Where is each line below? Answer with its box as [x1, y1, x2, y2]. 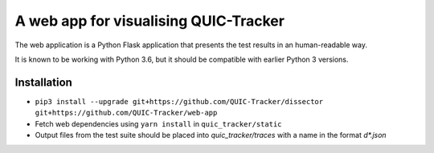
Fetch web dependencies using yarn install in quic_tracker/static [35, 119, 282, 128]
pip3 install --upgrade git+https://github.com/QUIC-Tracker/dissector [35, 97, 324, 106]
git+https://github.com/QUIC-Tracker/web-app [35, 108, 218, 118]
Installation [14, 75, 72, 89]
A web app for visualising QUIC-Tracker [14, 12, 285, 30]
